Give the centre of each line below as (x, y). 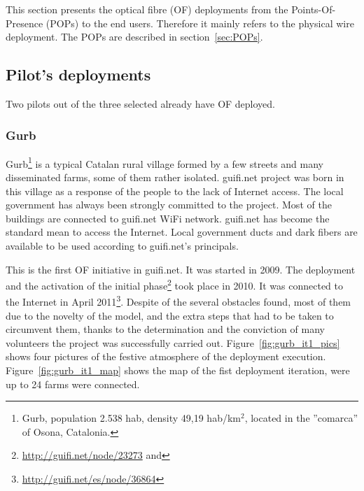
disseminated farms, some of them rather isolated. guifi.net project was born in (175, 177)
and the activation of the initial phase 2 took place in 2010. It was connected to (174, 284)
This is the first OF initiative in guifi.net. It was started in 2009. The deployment (181, 269)
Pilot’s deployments (78, 74)
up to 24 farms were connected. (73, 384)
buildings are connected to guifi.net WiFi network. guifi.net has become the (168, 218)
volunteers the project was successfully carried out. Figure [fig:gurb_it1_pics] (173, 342)
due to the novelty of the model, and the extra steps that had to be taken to (170, 315)
